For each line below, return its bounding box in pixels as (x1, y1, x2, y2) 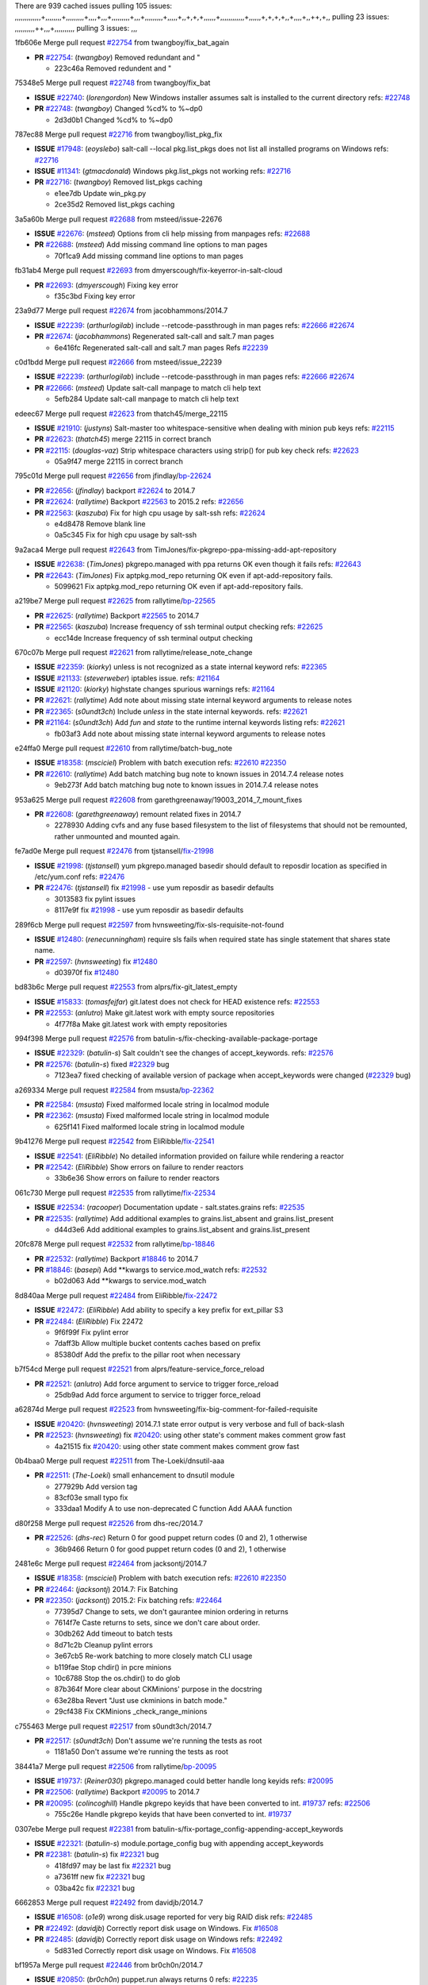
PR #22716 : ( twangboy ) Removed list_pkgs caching (34, 177, 203, 187)
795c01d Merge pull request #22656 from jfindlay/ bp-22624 (14, 471, 212, 480)
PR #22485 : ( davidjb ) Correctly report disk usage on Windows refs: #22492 (34, 1934, 283, 1945)
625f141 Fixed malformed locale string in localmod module (54, 1122, 245, 1131)
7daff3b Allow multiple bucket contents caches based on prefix (54, 1339, 261, 1348)
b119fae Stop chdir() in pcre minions (54, 1662, 172, 1671)
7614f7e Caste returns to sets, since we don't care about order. (54, 1618, 261, 1627)
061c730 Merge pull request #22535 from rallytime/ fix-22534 (14, 1188, 216, 1197)
